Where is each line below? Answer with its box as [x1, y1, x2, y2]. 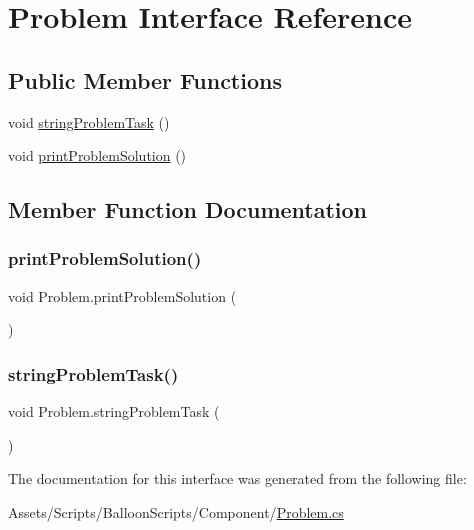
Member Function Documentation [8, 194, 368, 225]
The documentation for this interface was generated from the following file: [8, 468, 467, 489]
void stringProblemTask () [8, 111, 170, 132]
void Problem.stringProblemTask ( [8, 401, 220, 422]
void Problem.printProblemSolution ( [8, 285, 237, 306]
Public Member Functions [8, 64, 282, 95]
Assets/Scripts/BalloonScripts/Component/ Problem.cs [8, 501, 344, 522]
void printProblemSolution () [8, 145, 187, 166]
